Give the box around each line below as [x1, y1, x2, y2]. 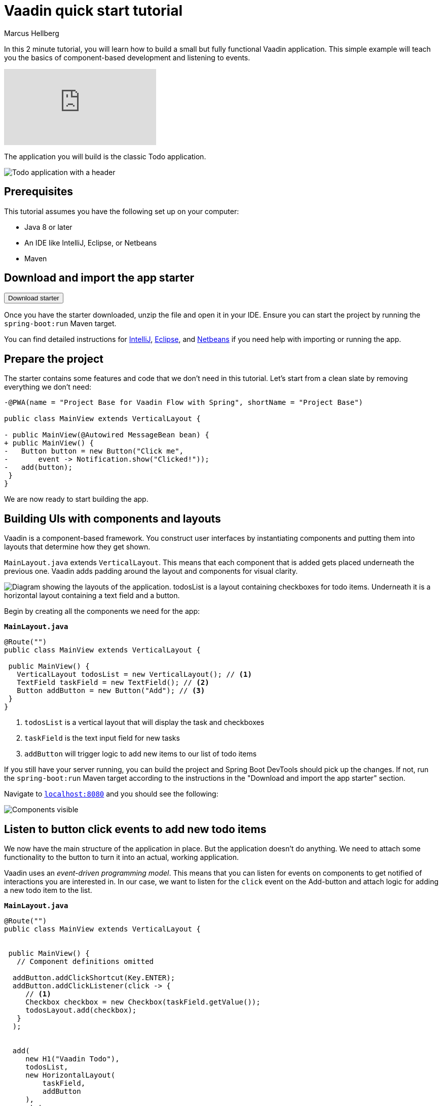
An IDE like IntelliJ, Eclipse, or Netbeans [24, 238, 157, 247]
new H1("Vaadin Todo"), [25, 1054, 120, 1063]
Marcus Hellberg [4, 28, 59, 38]
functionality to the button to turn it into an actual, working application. [4, 852, 239, 861]
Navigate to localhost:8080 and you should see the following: [4, 789, 218, 799]
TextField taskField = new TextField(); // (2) [17, 678, 209, 687]
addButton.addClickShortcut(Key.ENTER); [12, 973, 175, 982]
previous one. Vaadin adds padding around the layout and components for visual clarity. [4, 567, 298, 576]
